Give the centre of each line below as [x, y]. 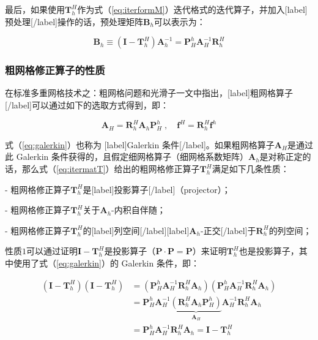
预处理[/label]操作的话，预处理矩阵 [74, 21]
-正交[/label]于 [228, 230]
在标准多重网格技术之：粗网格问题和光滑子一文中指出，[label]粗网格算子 [149, 93]
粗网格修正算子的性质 [55, 70]
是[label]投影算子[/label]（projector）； [157, 189]
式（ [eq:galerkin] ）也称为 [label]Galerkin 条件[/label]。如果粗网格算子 [140, 144]
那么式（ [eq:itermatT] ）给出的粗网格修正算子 [111, 169]
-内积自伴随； [139, 210]
